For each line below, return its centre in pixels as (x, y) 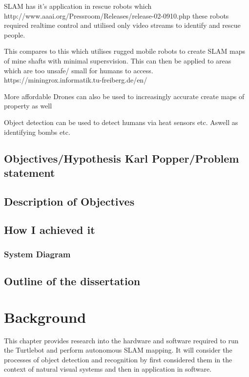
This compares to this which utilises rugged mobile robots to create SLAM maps (124, 51)
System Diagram (37, 254)
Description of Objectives (69, 201)
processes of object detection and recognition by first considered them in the (118, 359)
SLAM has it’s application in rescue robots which (78, 6)
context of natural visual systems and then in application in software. (108, 369)
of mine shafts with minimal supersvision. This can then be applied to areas (118, 60)
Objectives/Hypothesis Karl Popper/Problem (122, 158)
